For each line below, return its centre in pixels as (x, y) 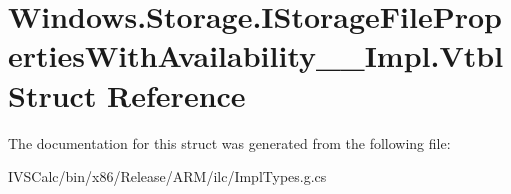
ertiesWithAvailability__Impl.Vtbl (256, 55)
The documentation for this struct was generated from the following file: (229, 142)
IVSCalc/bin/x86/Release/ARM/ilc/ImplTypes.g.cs (167, 176)
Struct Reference (127, 94)
